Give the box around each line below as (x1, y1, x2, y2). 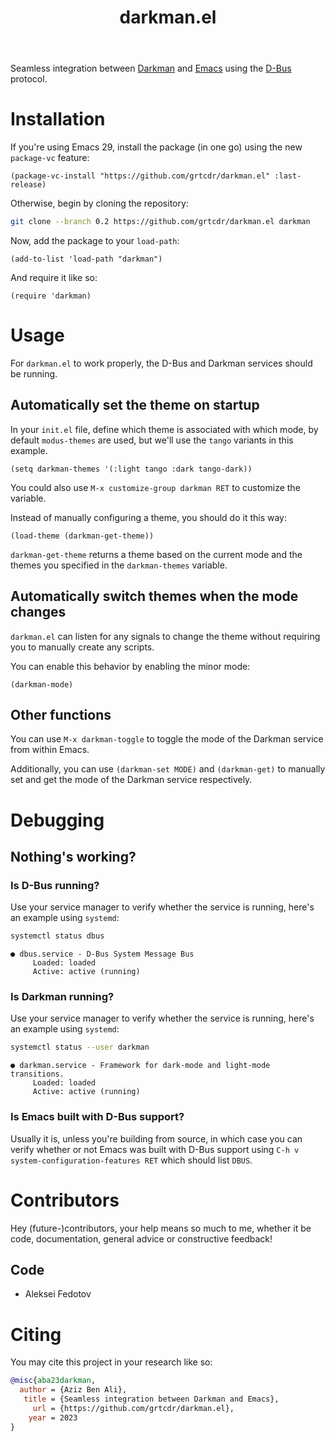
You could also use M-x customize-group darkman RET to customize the (10, 481, 301, 493)
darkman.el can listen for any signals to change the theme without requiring (10, 630, 321, 642)
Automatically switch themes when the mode (10, 588, 299, 605)
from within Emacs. (10, 744, 90, 756)
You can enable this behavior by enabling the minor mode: (10, 660, 251, 672)
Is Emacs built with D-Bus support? (10, 1110, 185, 1124)
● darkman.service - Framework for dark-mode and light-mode (10, 1061, 271, 1071)
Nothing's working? (10, 848, 137, 865)
